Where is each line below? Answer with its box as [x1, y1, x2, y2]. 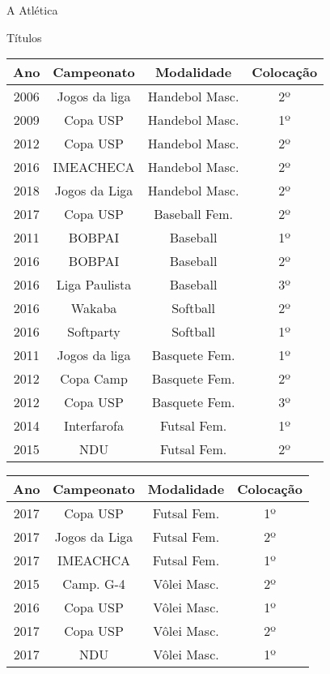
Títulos [6, 28, 42, 45]
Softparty [67, 322, 121, 341]
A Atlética [6, 2, 58, 18]
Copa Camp [60, 369, 128, 389]
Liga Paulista [56, 275, 132, 294]
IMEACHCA [57, 551, 131, 570]
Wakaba [70, 298, 117, 318]
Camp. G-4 [62, 574, 125, 594]
